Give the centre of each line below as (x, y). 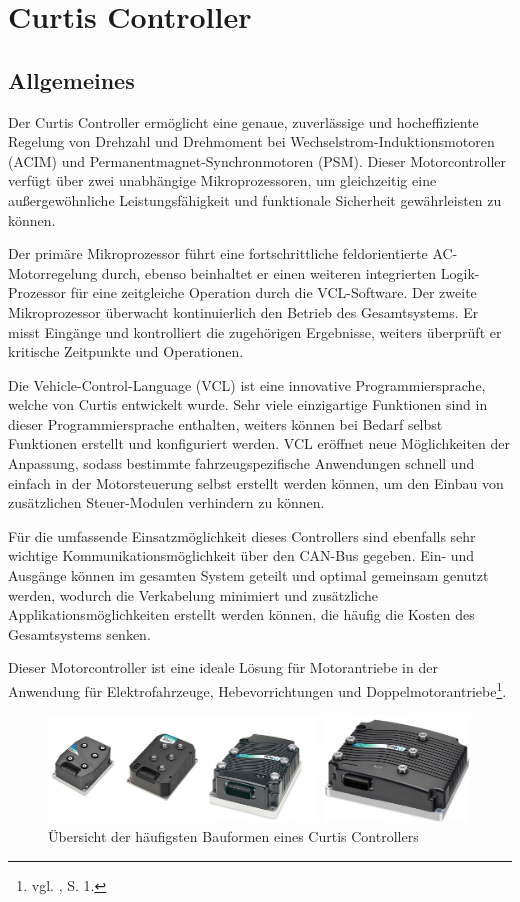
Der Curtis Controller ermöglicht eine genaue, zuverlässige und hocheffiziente (243, 121)
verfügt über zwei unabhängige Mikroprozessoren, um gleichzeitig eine (222, 180)
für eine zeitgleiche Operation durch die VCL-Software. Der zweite (273, 292)
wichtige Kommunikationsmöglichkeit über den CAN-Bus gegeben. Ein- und (241, 555)
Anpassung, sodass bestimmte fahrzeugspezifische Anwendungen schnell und (241, 463)
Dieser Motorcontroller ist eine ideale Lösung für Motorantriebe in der (223, 667)
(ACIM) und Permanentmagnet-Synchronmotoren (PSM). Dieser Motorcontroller (257, 160)
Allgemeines (71, 79)
